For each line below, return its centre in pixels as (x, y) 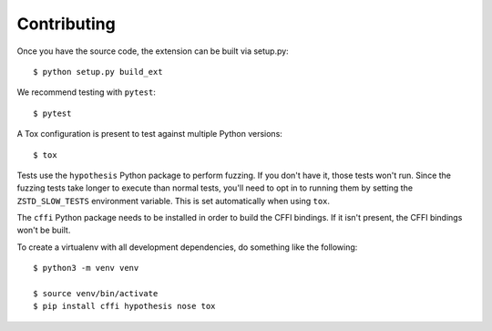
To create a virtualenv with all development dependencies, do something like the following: (187, 247)
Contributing (66, 24)
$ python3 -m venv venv (86, 268)
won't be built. (44, 230)
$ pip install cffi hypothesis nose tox (124, 306)
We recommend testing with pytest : (87, 92)
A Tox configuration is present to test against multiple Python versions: (149, 134)
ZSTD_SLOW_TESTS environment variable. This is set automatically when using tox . (174, 201)
